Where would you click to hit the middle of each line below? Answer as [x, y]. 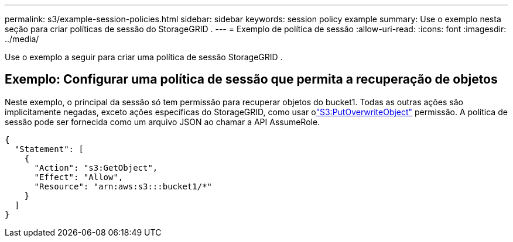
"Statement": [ [49, 149]
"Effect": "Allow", [79, 177]
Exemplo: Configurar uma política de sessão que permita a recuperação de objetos [251, 79]
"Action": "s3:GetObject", [96, 167]
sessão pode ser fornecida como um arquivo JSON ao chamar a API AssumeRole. [163, 122]
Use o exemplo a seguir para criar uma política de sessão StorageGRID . [144, 57]
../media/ [22, 39]
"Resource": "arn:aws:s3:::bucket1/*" [123, 186]
